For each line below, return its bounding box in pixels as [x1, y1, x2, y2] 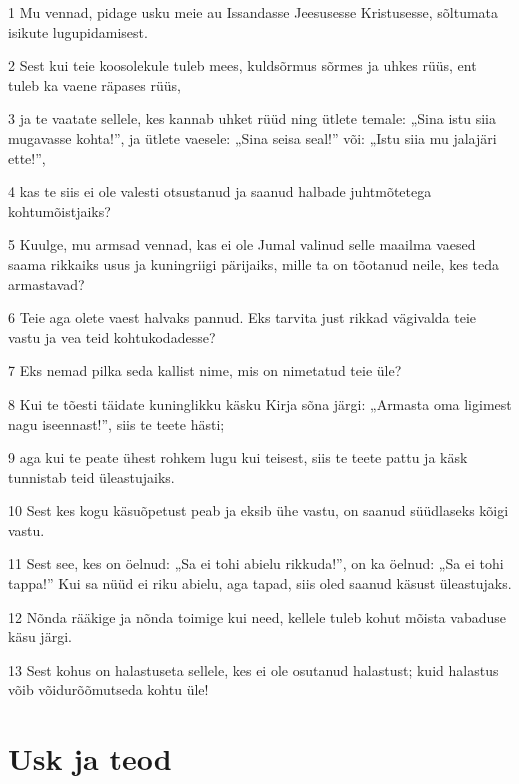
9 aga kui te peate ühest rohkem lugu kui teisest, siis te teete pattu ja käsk [8, 447, 468, 468]
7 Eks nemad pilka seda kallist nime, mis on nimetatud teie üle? [8, 360, 402, 381]
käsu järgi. [8, 626, 72, 647]
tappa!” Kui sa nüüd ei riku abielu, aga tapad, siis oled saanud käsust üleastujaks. [8, 573, 512, 594]
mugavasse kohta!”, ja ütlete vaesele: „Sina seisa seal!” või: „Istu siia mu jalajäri [8, 127, 497, 148]
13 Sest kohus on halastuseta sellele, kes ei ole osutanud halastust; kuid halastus [8, 659, 499, 680]
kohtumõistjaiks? [8, 200, 111, 221]
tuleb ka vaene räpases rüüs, [8, 74, 181, 95]
